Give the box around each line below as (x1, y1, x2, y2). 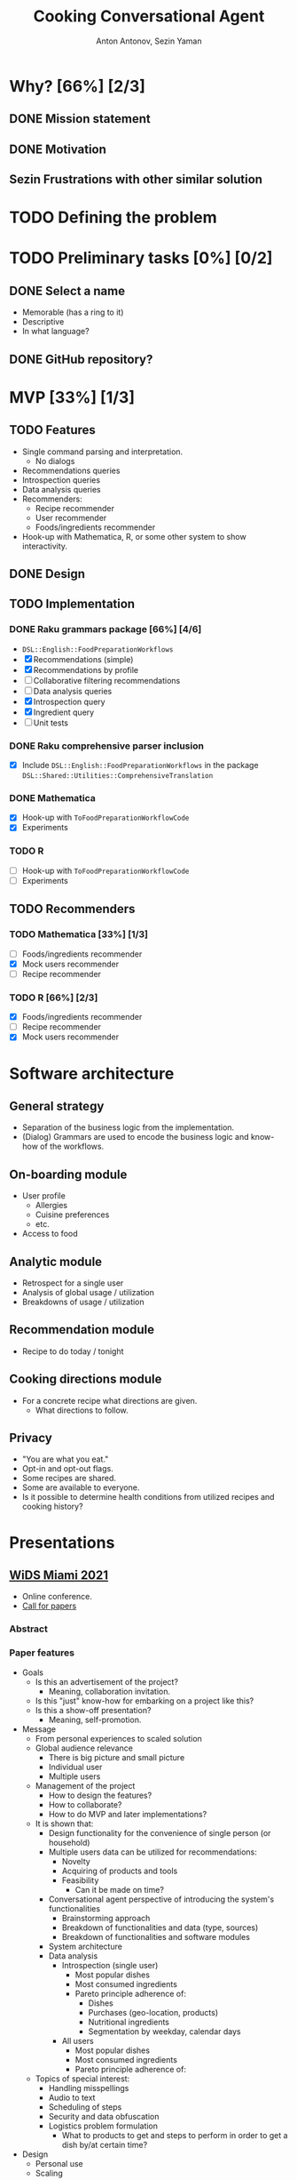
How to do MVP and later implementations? (48, 1808, 207, 1819)
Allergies (35, 1200, 68, 1211)
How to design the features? (48, 1790, 152, 1800)
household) (48, 1837, 90, 1847)
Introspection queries (21, 474, 100, 485)
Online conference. (21, 1591, 93, 1602)
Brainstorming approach (61, 1912, 151, 1923)
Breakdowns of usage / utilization (21, 1296, 145, 1307)
